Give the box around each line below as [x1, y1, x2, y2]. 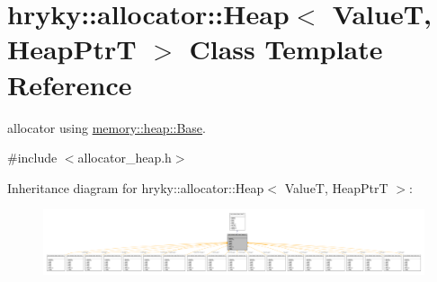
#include [7, 148, 58, 167]
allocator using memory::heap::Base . [7, 118, 206, 137]
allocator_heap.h [77, 148, 172, 167]
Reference [7, 66, 132, 102]
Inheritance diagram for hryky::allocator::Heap [7, 178, 264, 197]
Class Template [189, 31, 383, 67]
